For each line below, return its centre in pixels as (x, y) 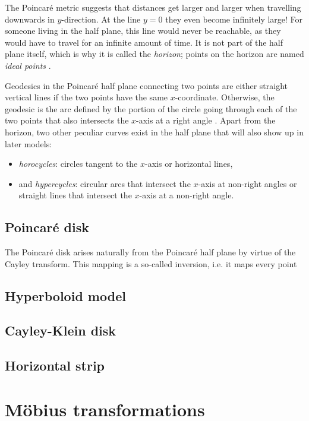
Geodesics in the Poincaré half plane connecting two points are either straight (146, 85)
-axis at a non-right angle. (187, 195)
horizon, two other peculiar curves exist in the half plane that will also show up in (154, 132)
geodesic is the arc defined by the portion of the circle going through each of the (151, 108)
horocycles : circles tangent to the (78, 164)
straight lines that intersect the (75, 195)
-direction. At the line (101, 19)
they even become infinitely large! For (234, 19)
